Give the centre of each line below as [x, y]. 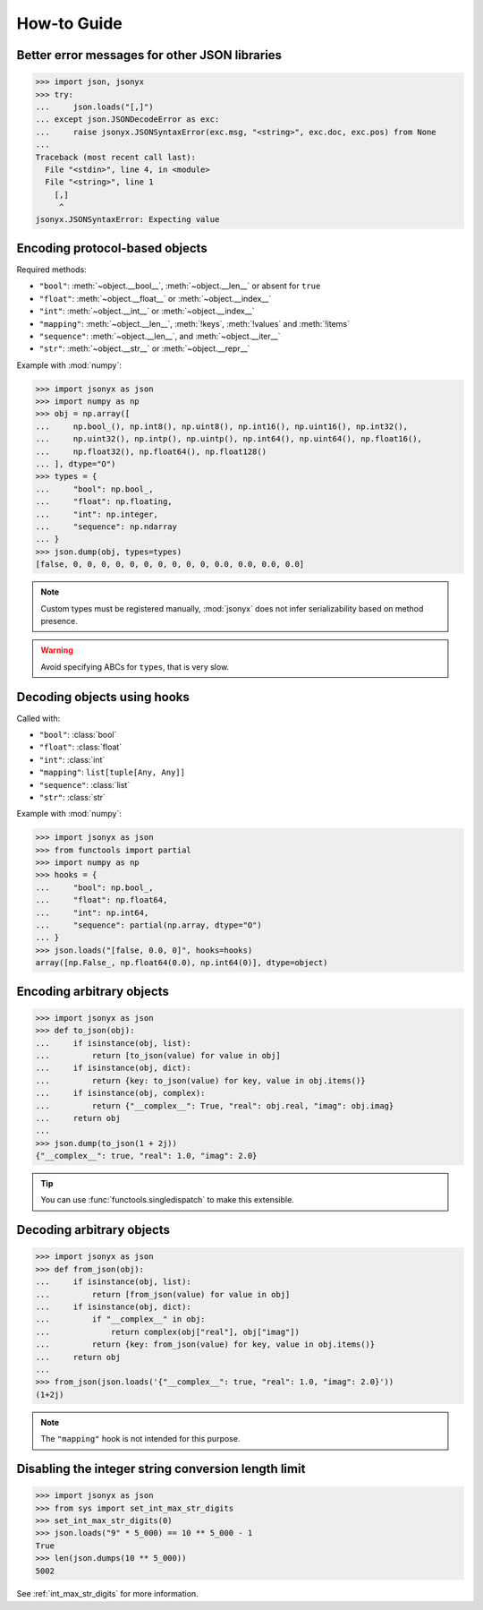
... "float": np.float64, [102, 900]
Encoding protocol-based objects [112, 248]
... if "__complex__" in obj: [120, 1319]
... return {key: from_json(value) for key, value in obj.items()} [205, 1345]
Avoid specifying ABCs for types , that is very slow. [135, 666]
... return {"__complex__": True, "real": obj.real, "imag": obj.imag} [215, 1105]
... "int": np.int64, [92, 912]
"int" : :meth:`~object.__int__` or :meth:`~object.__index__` [147, 311]
